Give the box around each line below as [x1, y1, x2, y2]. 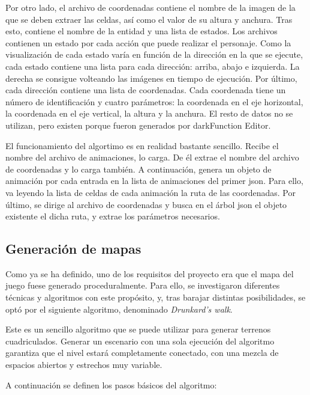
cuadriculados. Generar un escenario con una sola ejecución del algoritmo [5, 334, 275, 347]
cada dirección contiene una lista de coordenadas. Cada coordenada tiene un [5, 84, 286, 96]
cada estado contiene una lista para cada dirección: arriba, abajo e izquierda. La [5, 60, 300, 72]
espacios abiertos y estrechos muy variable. [5, 358, 162, 371]
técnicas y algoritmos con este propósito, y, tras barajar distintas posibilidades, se [5, 291, 306, 304]
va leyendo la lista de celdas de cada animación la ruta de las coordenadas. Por [5, 186, 296, 198]
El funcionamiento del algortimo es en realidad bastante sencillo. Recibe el [5, 139, 279, 152]
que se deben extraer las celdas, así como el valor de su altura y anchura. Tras [5, 13, 293, 25]
